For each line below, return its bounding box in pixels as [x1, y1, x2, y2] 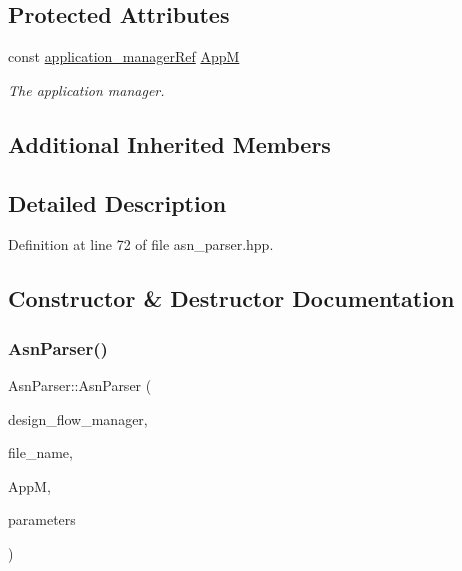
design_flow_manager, [8, 408, 148, 429]
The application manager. [8, 79, 165, 100]
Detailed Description [8, 187, 227, 218]
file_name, [8, 442, 73, 463]
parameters [8, 509, 76, 530]
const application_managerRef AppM [8, 46, 240, 67]
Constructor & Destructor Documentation [8, 283, 455, 314]
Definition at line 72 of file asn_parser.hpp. [8, 234, 274, 255]
